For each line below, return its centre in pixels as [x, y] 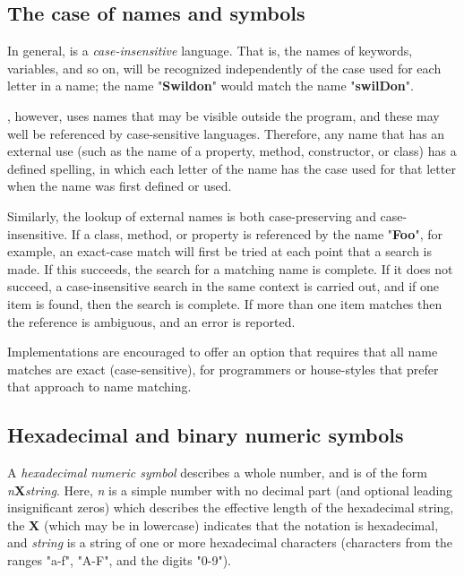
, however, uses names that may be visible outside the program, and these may [223, 115]
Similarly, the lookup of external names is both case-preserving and [192, 215]
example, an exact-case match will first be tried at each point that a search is [220, 251]
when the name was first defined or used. [120, 186]
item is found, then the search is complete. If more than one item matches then [225, 303]
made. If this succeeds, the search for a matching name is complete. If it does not [230, 268]
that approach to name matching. [99, 387]
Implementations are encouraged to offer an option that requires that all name [223, 352]
